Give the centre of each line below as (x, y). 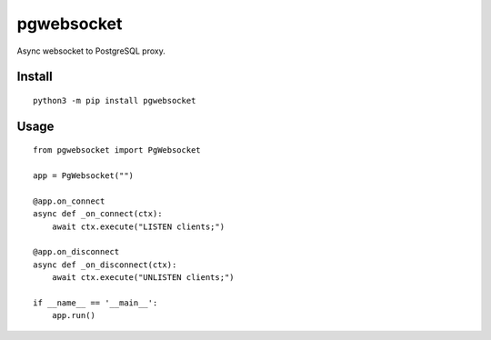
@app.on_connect (69, 201)
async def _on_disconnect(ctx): (105, 265)
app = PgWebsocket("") (84, 176)
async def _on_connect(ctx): (98, 214)
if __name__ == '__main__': (95, 303)
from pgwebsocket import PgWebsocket (117, 150)
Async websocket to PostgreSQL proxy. (91, 51)
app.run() (73, 315)
